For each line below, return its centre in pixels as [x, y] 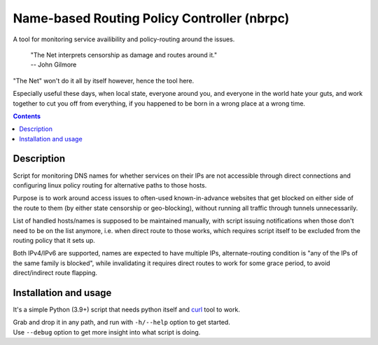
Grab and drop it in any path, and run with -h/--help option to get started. [121, 323]
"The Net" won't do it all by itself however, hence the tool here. [104, 80]
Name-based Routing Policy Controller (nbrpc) [151, 18]
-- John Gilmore [54, 65]
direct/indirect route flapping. [55, 273]
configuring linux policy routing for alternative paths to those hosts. [110, 185]
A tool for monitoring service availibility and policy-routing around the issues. [124, 39]
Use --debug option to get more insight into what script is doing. [107, 332]
